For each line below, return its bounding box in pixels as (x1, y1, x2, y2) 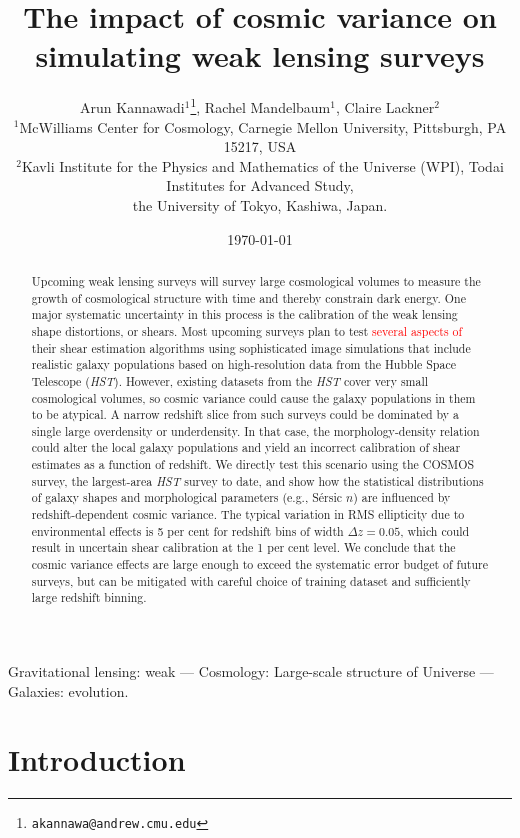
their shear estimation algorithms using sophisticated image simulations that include (31, 339, 471, 356)
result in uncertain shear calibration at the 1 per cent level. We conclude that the (31, 539, 456, 556)
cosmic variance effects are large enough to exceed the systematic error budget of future (31, 556, 489, 573)
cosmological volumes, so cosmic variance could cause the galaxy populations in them (31, 389, 476, 406)
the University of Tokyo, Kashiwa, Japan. (132, 194, 388, 215)
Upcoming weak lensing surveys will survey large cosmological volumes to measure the (31, 272, 481, 289)
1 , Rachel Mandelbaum (190, 94, 331, 117)
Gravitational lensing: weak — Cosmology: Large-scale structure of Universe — (8, 661, 494, 682)
